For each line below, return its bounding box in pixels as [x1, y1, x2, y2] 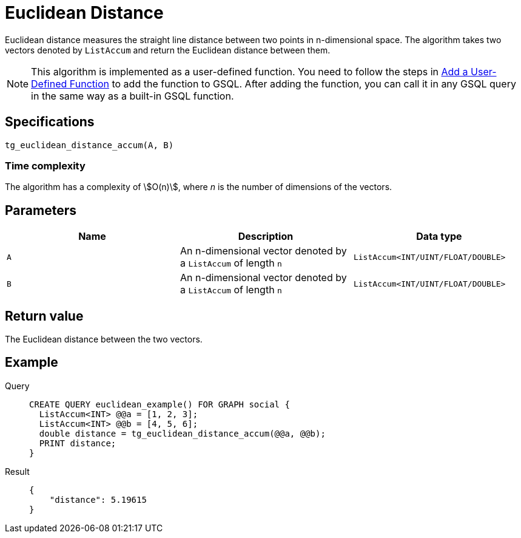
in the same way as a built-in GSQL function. [31, 89, 234, 102]
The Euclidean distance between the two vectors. [5, 334, 203, 345]
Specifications [5, 114, 95, 130]
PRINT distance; [39, 438, 116, 448]
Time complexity [5, 159, 86, 172]
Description [238, 230, 294, 243]
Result [5, 466, 30, 477]
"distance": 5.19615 [49, 494, 147, 505]
